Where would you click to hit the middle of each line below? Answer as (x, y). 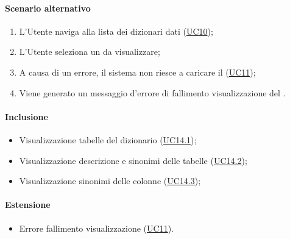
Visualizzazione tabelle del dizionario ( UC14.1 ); (108, 139)
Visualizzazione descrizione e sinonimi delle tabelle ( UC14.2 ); (133, 160)
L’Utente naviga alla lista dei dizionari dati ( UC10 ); (116, 31)
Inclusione (27, 116)
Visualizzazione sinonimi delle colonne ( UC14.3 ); (110, 181)
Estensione (28, 205)
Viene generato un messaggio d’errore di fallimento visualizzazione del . (152, 92)
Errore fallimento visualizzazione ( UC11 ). (96, 228)
